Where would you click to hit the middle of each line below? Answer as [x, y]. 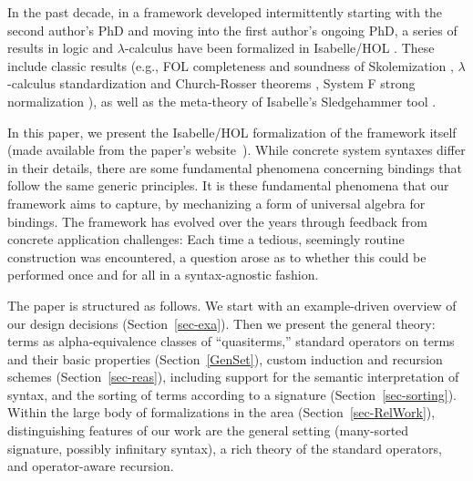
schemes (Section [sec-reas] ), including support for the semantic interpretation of [233, 377]
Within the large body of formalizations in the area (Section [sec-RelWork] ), [221, 412]
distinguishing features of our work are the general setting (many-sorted [208, 430]
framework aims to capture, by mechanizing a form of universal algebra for [216, 203]
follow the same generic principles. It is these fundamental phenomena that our [228, 185]
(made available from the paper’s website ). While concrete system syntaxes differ [236, 150]
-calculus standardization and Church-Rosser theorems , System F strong [211, 83]
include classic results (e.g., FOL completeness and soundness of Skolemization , [231, 65]
